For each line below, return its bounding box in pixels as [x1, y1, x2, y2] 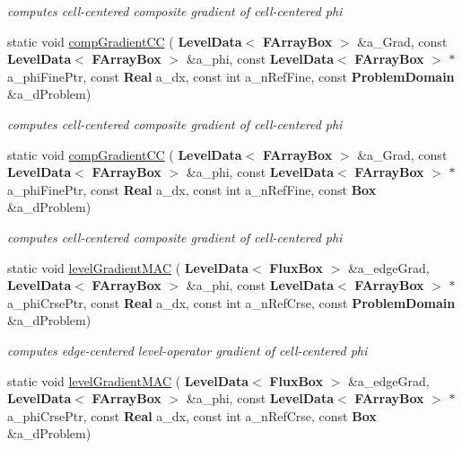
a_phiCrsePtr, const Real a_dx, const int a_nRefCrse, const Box [7, 406, 377, 425]
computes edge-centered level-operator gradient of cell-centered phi [7, 340, 368, 359]
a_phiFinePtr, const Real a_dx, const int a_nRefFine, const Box [7, 180, 377, 198]
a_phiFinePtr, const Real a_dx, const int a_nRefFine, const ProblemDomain [7, 66, 455, 85]
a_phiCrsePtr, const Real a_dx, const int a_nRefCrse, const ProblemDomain [7, 293, 456, 312]
